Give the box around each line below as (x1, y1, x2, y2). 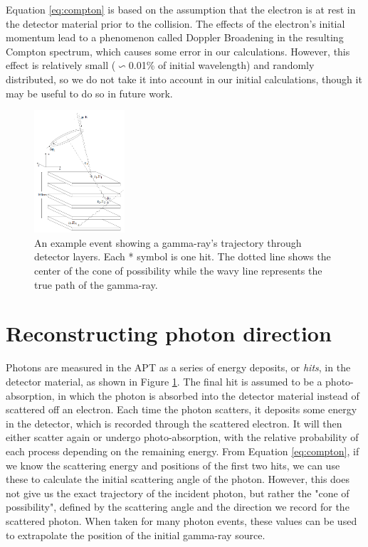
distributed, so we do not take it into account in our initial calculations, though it (6, 71, 362, 86)
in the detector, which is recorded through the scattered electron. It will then (6, 415, 342, 430)
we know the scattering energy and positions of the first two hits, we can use (6, 457, 340, 472)
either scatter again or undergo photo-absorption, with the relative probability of (6, 430, 359, 445)
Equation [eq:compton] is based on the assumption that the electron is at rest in (6, 2, 356, 16)
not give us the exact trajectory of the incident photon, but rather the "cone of (6, 485, 349, 500)
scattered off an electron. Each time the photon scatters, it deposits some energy (6, 402, 357, 417)
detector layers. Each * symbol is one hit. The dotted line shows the (34, 249, 331, 264)
